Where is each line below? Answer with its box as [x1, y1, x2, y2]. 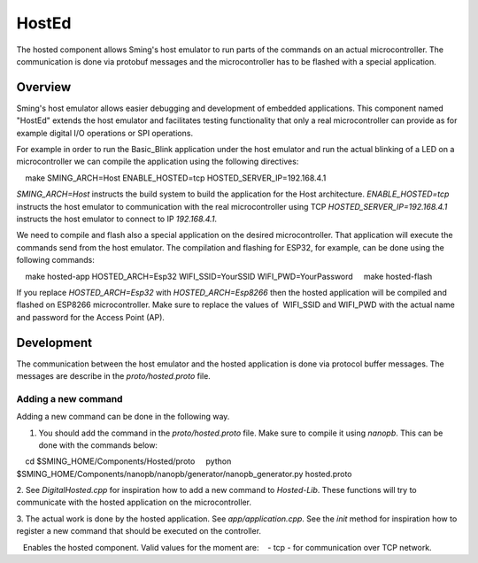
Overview [16, 80, 72, 95]
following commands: [16, 255, 95, 266]
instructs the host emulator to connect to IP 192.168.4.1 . [16, 213, 217, 224]
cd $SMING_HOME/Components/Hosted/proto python [25, 456, 232, 467]
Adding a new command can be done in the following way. [16, 412, 230, 422]
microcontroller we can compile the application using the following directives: [16, 156, 299, 167]
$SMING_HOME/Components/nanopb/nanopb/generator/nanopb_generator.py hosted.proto [16, 468, 352, 479]
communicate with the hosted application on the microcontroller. [16, 497, 252, 508]
